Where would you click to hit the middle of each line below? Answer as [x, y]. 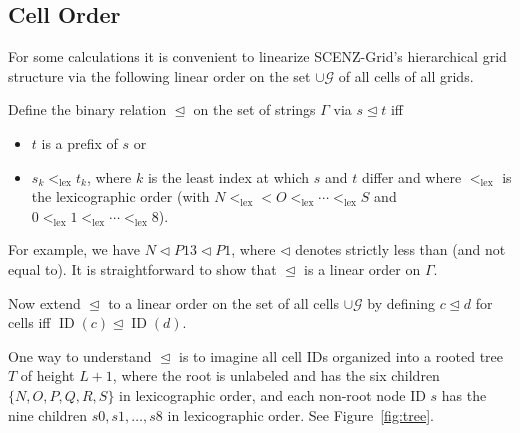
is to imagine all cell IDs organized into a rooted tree [341, 355]
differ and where [411, 176]
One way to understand [80, 355]
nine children [48, 414]
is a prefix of [79, 142]
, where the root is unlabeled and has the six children [276, 375]
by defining [401, 302]
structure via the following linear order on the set [159, 75]
